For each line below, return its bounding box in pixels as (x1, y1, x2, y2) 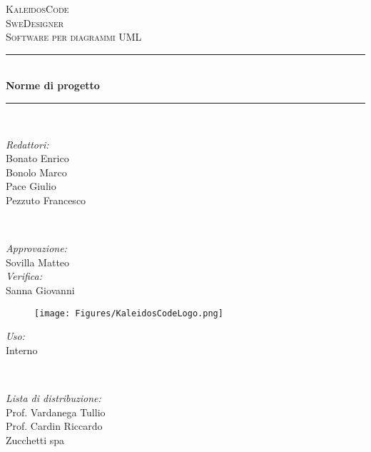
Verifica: (6, 268, 43, 283)
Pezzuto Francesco (6, 192, 86, 207)
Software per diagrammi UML (6, 29, 142, 44)
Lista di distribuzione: (6, 390, 101, 405)
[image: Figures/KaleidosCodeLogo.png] (34, 308, 223, 318)
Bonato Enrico (6, 151, 69, 166)
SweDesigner (6, 15, 64, 30)
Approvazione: (6, 241, 67, 256)
